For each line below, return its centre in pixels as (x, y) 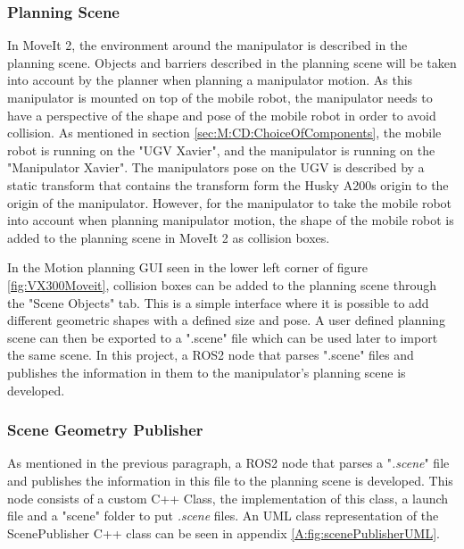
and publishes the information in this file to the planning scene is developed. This (230, 480)
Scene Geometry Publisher (105, 430)
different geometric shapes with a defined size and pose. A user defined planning (226, 320)
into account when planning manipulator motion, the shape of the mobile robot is (231, 220)
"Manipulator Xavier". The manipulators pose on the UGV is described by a (216, 167)
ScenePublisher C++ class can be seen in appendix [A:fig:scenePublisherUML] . (224, 532)
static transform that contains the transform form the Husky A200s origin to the (228, 184)
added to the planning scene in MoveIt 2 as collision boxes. (169, 237)
